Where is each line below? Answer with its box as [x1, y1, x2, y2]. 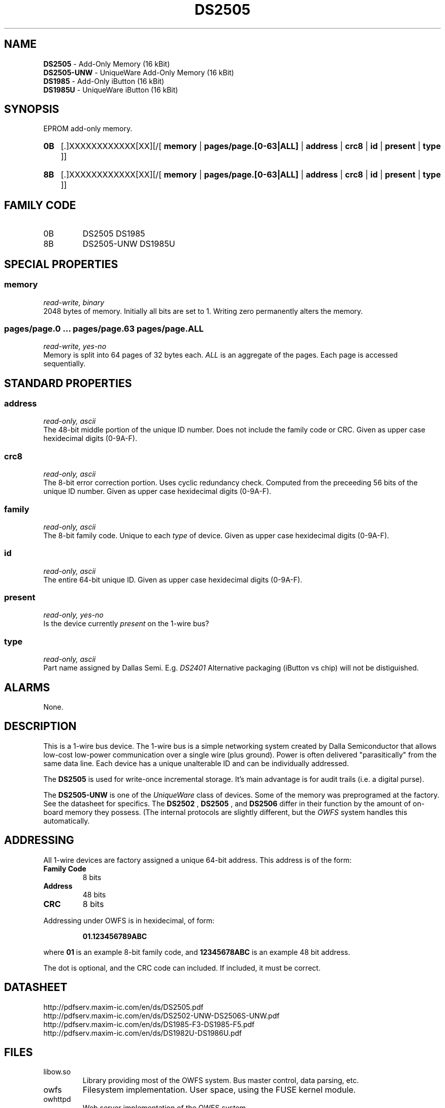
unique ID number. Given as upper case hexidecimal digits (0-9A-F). [43, 487, 271, 496]
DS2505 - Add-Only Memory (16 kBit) [43, 59, 170, 68]
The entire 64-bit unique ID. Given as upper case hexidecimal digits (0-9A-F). [43, 575, 302, 584]
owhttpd [43, 1095, 71, 1104]
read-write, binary [43, 298, 105, 307]
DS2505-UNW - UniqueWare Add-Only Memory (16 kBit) [43, 68, 234, 77]
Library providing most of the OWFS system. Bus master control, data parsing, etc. [82, 1076, 359, 1085]
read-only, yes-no [43, 610, 104, 620]
